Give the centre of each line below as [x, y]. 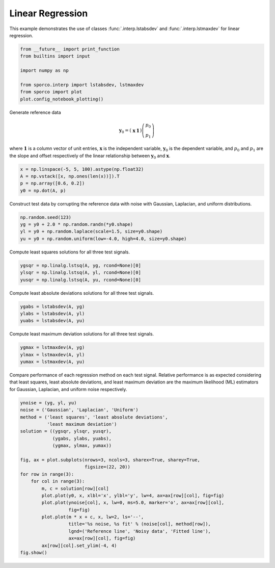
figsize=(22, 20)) [107, 467]
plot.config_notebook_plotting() [62, 99]
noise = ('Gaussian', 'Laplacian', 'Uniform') [79, 410]
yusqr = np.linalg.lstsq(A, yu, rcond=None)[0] [80, 280]
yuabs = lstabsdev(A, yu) [52, 321]
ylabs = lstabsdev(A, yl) [52, 313]
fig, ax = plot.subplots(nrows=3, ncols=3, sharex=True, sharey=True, [110, 460]
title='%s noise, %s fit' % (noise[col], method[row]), [140, 524]
